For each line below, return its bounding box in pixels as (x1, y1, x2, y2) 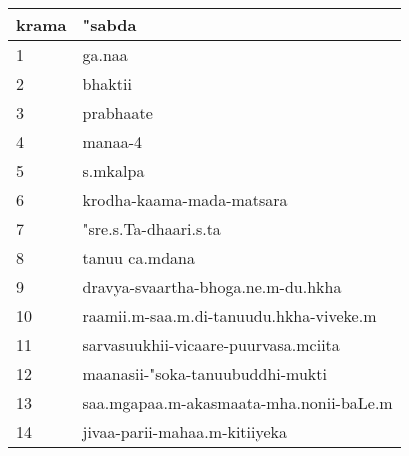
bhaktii (82, 72, 132, 95)
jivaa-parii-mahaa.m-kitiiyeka (82, 420, 288, 443)
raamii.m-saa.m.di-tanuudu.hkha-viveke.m (82, 304, 377, 327)
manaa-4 (82, 130, 143, 153)
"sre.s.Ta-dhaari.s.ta (82, 217, 221, 240)
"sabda (82, 13, 137, 36)
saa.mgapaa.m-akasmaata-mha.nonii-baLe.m (82, 391, 393, 414)
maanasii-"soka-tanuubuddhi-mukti (82, 362, 327, 385)
